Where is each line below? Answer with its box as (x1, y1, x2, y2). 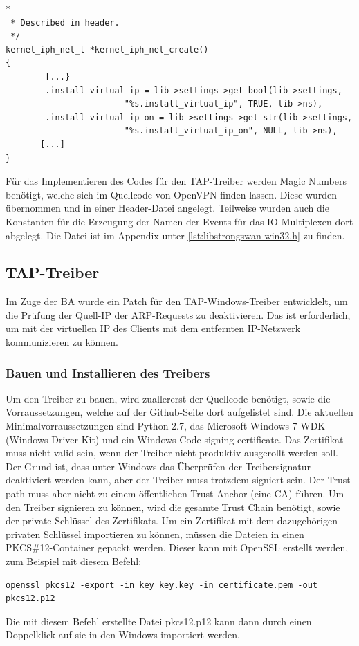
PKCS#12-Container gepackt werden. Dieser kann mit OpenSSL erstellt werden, (6, 540, 349, 555)
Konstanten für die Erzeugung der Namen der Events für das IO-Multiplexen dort (6, 214, 353, 228)
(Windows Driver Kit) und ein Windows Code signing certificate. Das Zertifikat (6, 432, 344, 446)
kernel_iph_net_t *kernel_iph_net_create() (6, 44, 209, 55)
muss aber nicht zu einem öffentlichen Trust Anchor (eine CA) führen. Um (28, 486, 344, 501)
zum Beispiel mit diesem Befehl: (6, 554, 142, 569)
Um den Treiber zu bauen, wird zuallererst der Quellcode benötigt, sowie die (6, 391, 331, 405)
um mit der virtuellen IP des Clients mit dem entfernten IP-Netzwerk (6, 321, 301, 335)
